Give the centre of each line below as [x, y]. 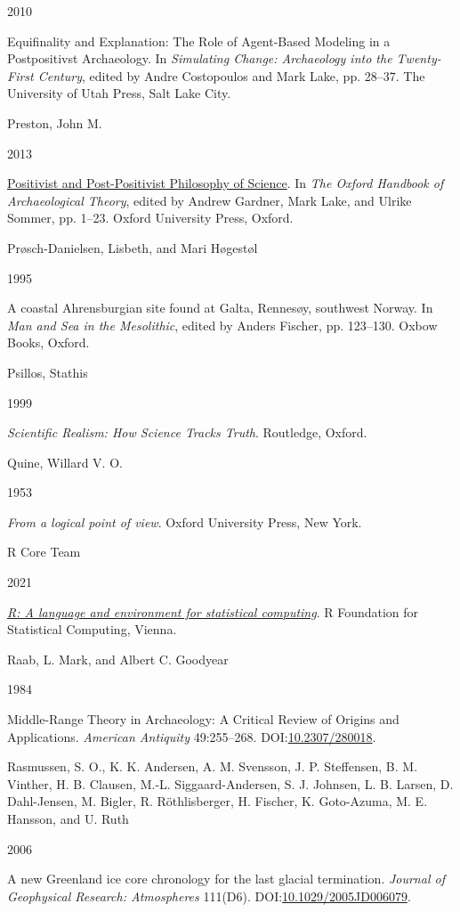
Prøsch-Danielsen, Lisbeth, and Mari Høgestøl [133, 247]
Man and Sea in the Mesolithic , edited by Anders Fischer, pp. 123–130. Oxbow [222, 325]
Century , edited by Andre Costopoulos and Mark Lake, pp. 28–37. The [231, 75]
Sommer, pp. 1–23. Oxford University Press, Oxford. [150, 218]
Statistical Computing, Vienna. [92, 629]
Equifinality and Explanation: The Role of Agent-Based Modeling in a [199, 41]
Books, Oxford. [48, 342]
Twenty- [419, 58]
